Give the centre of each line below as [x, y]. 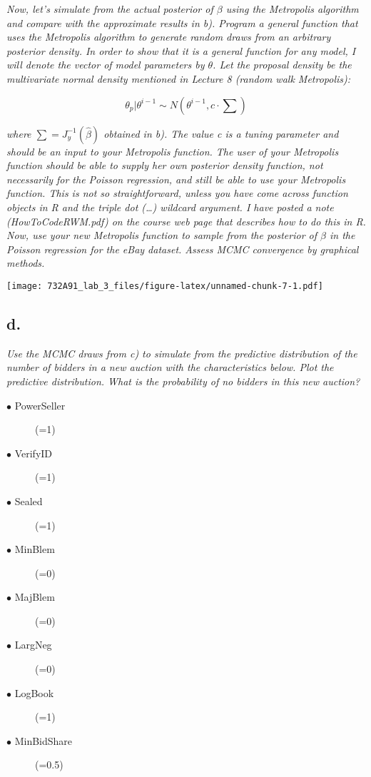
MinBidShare [44, 740]
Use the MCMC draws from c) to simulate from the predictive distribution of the [182, 353]
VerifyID [34, 453]
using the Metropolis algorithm [292, 9]
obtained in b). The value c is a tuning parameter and [221, 133]
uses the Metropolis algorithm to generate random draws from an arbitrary [169, 37]
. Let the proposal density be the [282, 65]
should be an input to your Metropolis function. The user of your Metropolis [173, 151]
